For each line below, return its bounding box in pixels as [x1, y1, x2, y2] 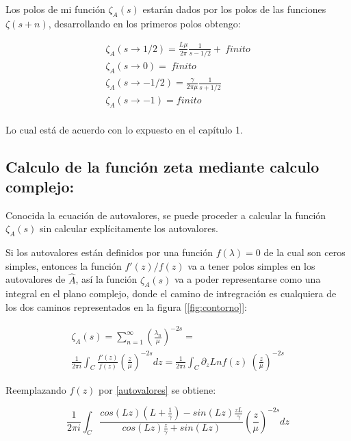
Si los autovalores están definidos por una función [5, 245, 213, 260]
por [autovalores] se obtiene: [99, 382, 216, 396]
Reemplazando [5, 382, 66, 396]
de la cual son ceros [263, 245, 346, 260]
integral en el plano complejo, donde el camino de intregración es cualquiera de [5, 286, 337, 301]
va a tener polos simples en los [187, 258, 315, 273]
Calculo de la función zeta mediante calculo [5, 155, 320, 177]
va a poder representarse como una [174, 272, 321, 286]
